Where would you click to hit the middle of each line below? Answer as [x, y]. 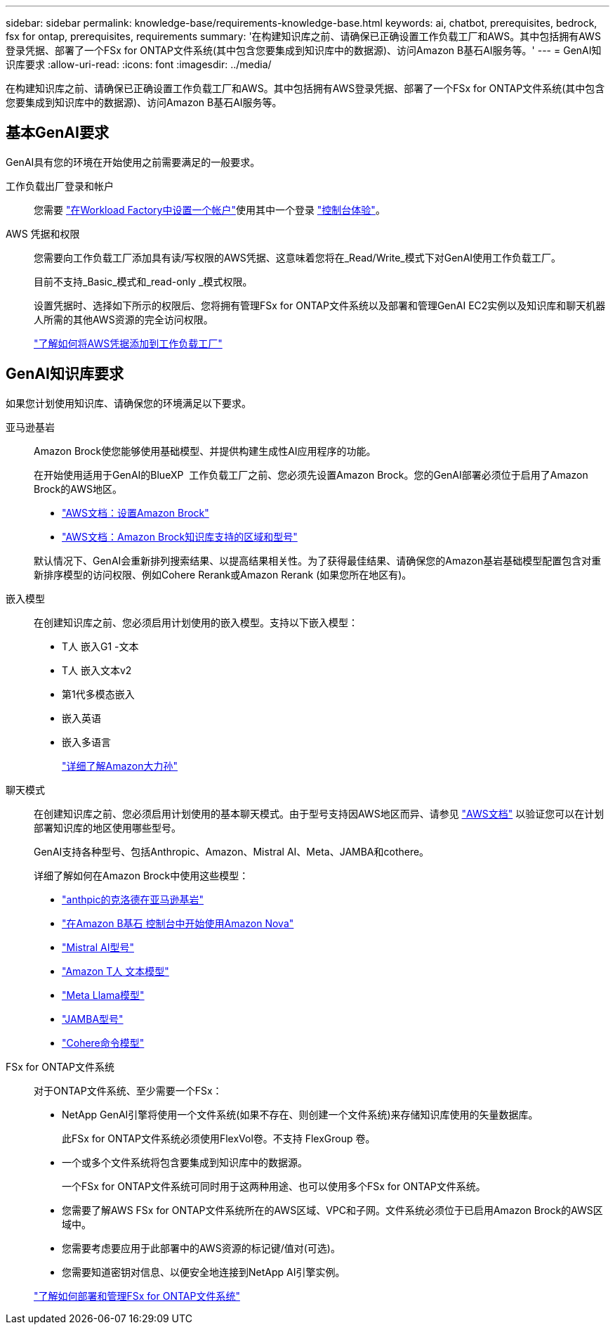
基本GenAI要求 [57, 133]
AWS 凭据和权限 [43, 233]
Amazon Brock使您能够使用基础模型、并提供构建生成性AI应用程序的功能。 [205, 451]
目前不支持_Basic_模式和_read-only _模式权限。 [143, 281]
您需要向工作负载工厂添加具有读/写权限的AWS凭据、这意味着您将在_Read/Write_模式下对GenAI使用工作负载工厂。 [298, 257]
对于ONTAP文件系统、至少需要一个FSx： [128, 1090]
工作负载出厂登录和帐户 [60, 186]
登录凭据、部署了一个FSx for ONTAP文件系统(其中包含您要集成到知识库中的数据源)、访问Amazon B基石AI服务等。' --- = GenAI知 [304, 50]
